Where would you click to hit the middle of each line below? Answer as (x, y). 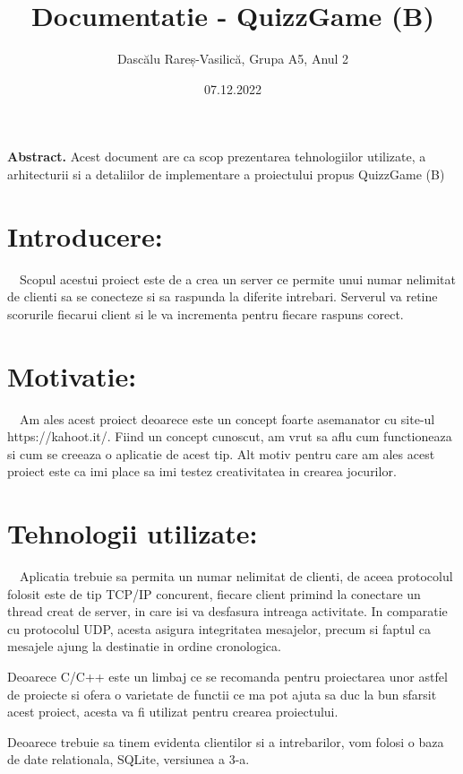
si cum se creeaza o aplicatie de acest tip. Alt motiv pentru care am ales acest (221, 453)
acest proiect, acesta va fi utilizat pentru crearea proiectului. (173, 712)
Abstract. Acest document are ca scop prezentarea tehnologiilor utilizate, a (217, 157)
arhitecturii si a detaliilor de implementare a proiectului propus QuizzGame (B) (226, 174)
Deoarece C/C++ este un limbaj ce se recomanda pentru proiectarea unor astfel (227, 676)
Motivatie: (72, 375)
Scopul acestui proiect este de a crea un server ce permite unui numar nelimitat (238, 278)
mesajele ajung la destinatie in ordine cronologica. (144, 646)
